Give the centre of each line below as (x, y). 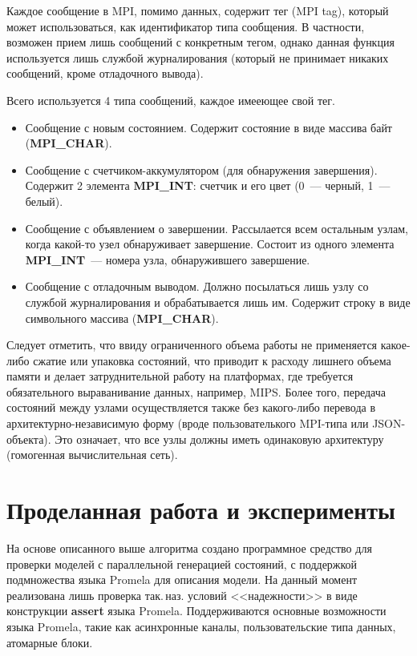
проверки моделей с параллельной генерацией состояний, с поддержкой (182, 563)
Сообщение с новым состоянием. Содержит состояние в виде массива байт (208, 127)
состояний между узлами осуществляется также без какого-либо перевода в (191, 407)
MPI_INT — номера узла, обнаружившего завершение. (168, 259)
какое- (395, 345)
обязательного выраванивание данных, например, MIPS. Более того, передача (196, 391)
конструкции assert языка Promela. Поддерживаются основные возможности (196, 611)
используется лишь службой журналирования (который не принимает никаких (198, 57)
